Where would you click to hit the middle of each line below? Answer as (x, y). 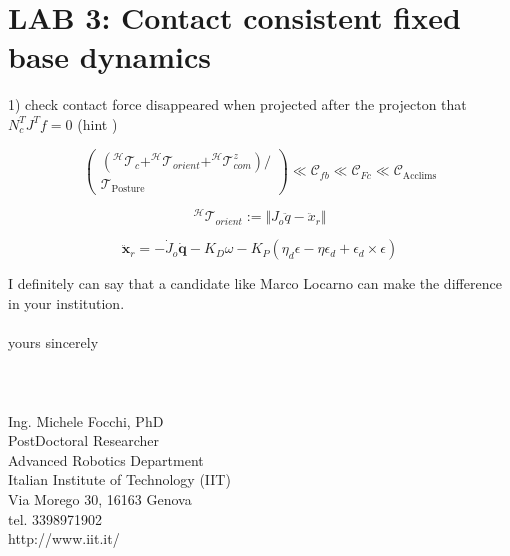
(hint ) (97, 123)
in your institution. (66, 302)
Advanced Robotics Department (106, 459)
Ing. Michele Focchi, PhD (86, 420)
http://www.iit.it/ (64, 538)
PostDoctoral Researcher (83, 440)
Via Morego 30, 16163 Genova (100, 498)
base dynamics (109, 56)
